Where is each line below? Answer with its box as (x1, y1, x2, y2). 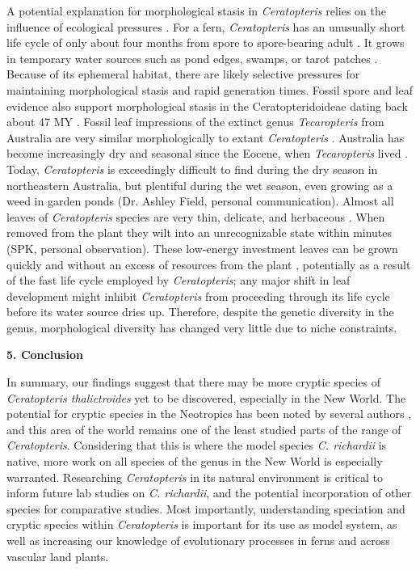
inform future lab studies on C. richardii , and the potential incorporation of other (6, 484, 412, 501)
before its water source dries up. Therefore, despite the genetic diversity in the (6, 303, 394, 320)
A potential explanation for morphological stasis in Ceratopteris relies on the (6, 2, 386, 19)
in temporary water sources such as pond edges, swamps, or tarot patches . (6, 49, 378, 66)
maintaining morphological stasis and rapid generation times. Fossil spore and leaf (6, 81, 413, 98)
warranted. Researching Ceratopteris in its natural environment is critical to (6, 468, 383, 485)
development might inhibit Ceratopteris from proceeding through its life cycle (6, 287, 390, 304)
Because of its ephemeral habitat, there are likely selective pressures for (6, 65, 360, 82)
